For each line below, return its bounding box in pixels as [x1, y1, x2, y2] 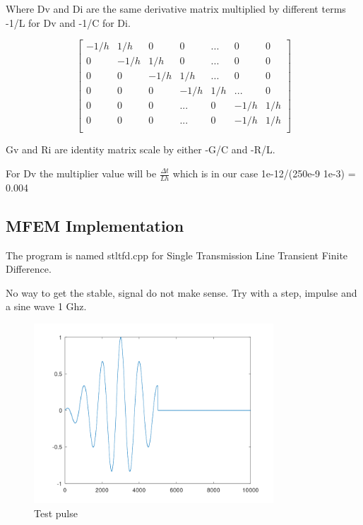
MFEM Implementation [6, 214, 184, 236]
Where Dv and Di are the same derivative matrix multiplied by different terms [6, 1, 346, 16]
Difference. [6, 261, 52, 276]
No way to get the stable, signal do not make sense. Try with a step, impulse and [6, 285, 357, 300]
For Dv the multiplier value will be [6, 166, 157, 180]
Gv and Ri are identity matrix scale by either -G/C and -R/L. [6, 142, 275, 157]
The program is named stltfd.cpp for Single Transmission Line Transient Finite [6, 247, 348, 262]
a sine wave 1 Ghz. [6, 299, 87, 314]
